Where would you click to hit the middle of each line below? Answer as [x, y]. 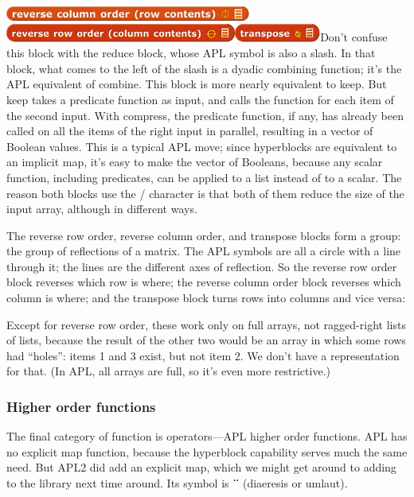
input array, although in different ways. [102, 209]
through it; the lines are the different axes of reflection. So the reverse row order [202, 266]
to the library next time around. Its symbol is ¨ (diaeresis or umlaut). [177, 483]
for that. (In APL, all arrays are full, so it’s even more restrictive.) [168, 371]
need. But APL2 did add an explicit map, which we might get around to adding [201, 467]
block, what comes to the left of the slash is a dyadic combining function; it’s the [204, 68]
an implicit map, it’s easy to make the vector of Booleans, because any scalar [195, 162]
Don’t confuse [354, 37]
